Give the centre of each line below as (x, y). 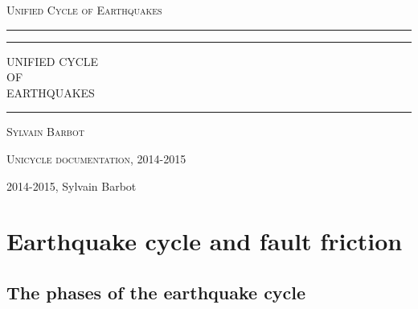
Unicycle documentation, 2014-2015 (96, 158)
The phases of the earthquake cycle (156, 292)
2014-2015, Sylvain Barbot (72, 185)
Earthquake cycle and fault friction (205, 241)
